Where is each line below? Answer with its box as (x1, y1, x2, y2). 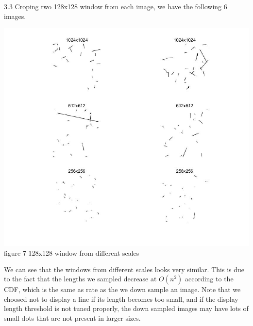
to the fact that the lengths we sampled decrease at (4, 274, 157, 284)
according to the (185, 274, 234, 284)
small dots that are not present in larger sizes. (4, 313, 141, 323)
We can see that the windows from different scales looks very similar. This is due (4, 264, 244, 274)
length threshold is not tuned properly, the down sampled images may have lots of (4, 303, 249, 313)
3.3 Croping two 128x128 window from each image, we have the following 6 (4, 1, 227, 11)
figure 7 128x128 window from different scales (4, 248, 139, 258)
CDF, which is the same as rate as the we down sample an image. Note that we (4, 284, 241, 294)
